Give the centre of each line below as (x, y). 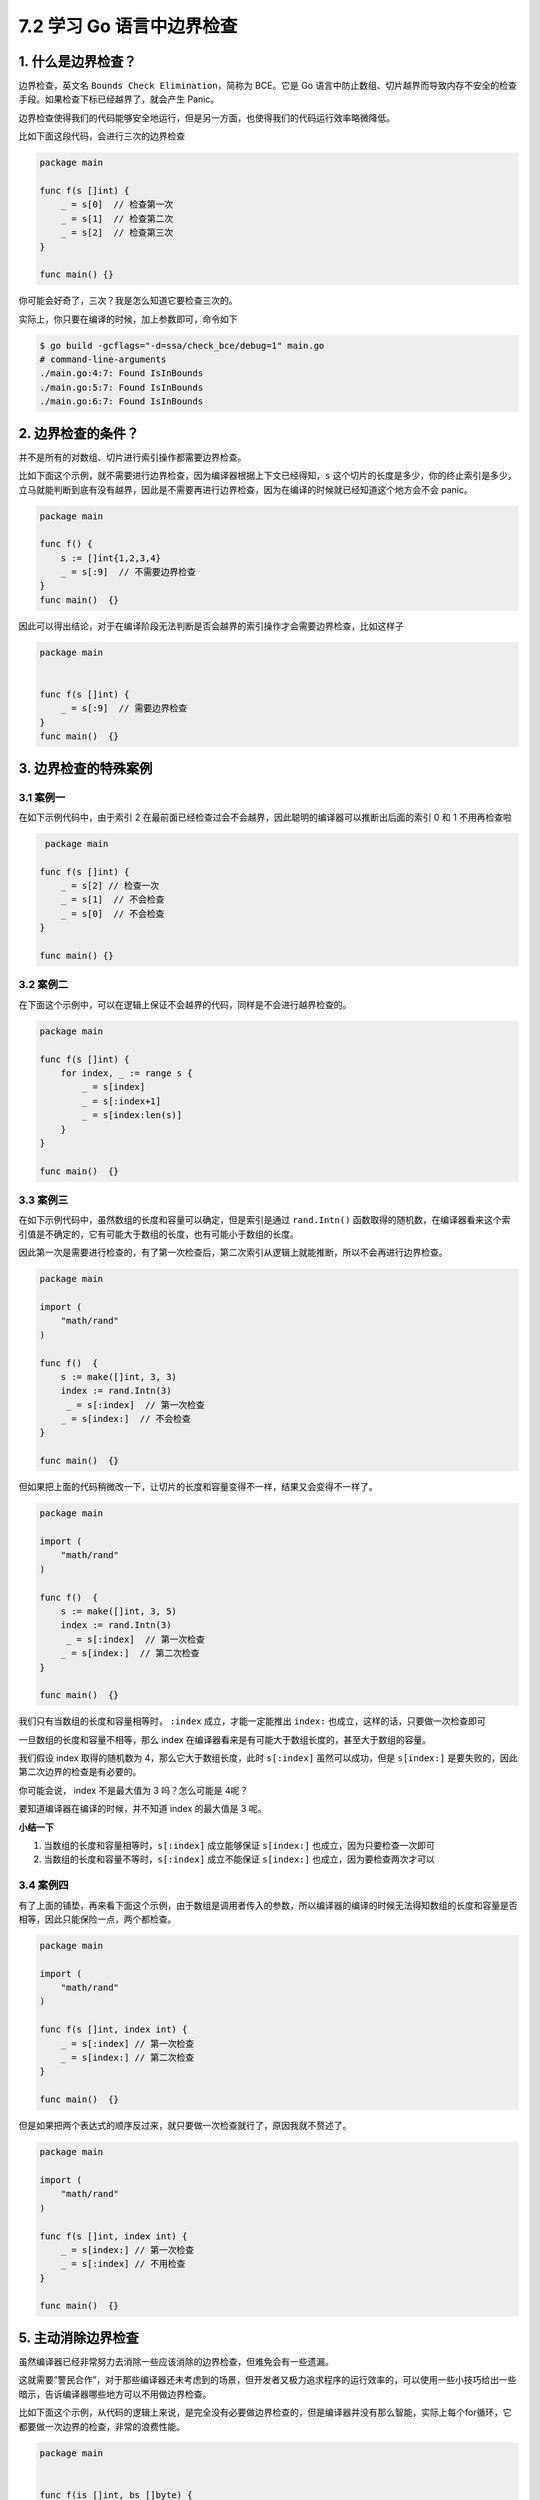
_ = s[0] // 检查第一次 (117, 204)
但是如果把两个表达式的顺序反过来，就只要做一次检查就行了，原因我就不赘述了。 (185, 2126)
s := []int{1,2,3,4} (111, 558)
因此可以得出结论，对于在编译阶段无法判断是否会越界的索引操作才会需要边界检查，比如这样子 (211, 626)
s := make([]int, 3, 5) (118, 1611)
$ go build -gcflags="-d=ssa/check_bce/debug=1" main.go (182, 345)
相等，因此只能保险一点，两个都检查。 (97, 1919)
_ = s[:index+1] (121, 1101)
